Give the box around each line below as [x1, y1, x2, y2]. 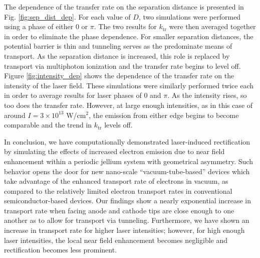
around [4, 109, 26, 120]
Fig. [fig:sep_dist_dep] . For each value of [4, 11, 131, 22]
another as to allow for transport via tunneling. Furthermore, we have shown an [4, 215, 249, 225]
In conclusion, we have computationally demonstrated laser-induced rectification [4, 136, 250, 147]
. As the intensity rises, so [167, 90, 247, 100]
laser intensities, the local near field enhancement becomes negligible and [4, 234, 228, 245]
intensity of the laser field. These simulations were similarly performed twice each [4, 80, 253, 90]
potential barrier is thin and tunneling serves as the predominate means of [4, 41, 232, 51]
